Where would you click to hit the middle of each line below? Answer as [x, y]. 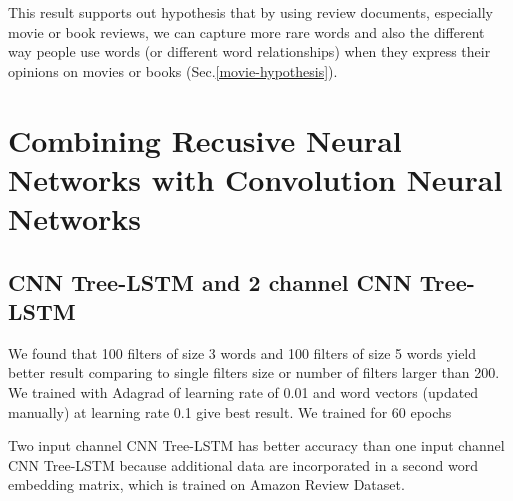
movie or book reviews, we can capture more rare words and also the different [246, 31]
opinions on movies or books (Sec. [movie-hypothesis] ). [173, 70]
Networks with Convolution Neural [255, 178]
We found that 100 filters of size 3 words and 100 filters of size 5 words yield [242, 352]
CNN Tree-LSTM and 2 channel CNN [210, 281]
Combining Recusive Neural [205, 139]
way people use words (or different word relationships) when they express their [249, 51]
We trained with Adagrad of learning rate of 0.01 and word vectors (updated [243, 391]
